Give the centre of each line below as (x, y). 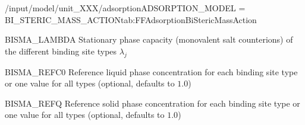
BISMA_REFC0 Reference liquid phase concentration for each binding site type (151, 71)
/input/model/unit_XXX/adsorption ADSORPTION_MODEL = (125, 8)
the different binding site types (61, 51)
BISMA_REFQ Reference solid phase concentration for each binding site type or (152, 103)
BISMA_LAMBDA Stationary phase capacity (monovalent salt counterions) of (149, 39)
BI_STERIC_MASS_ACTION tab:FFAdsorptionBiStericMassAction (131, 19)
